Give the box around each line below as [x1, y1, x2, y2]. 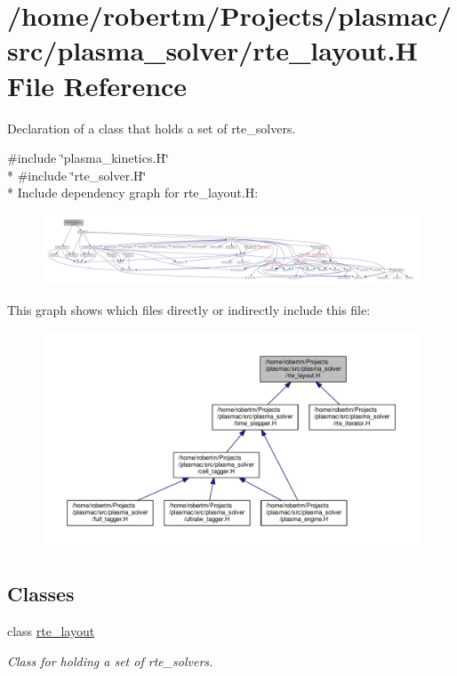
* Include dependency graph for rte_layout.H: [7, 183, 259, 202]
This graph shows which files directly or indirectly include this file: [7, 300, 371, 318]
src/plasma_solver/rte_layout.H [7, 32, 418, 68]
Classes [7, 580, 75, 608]
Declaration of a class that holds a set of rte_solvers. [7, 118, 296, 137]
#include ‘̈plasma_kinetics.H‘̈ [7, 149, 169, 167]
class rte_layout [7, 622, 95, 640]
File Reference [7, 67, 188, 103]
